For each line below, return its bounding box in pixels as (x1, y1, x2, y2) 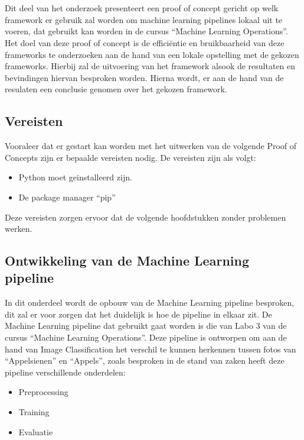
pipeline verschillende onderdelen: (5, 365, 126, 378)
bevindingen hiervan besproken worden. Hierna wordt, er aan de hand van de (5, 71, 284, 83)
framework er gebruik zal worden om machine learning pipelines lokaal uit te (5, 13, 283, 25)
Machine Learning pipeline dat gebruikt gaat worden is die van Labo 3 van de (5, 319, 287, 332)
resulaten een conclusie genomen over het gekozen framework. (5, 83, 227, 95)
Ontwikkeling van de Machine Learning (5, 251, 249, 270)
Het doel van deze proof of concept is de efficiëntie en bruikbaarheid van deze (5, 36, 285, 48)
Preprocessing (18, 386, 68, 398)
